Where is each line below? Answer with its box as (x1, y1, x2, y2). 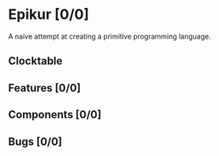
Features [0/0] (8, 81, 81, 95)
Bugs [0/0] (8, 135, 63, 148)
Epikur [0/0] (8, 6, 89, 24)
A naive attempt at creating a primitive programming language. (8, 32, 211, 41)
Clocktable (8, 54, 63, 68)
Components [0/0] (8, 108, 102, 121)
